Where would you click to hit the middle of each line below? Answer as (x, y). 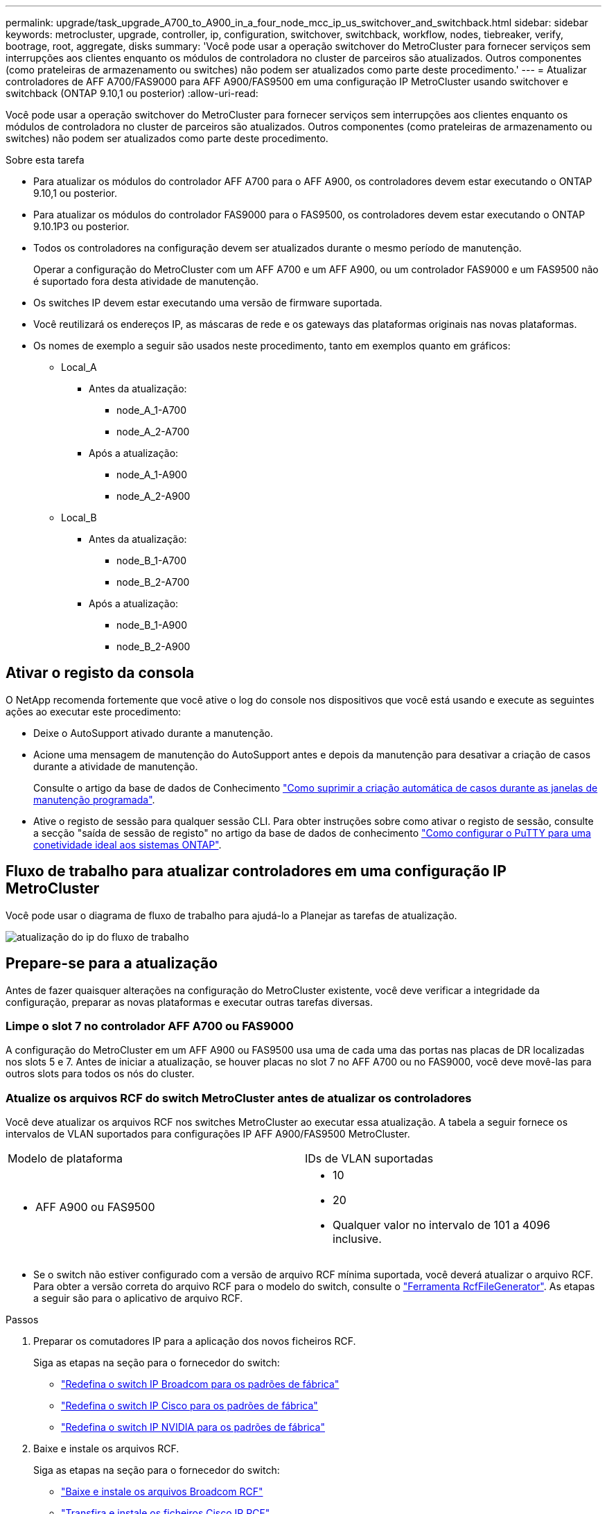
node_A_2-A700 (153, 432)
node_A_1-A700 (152, 410)
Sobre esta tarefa (45, 160)
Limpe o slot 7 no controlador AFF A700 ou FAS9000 (150, 1026)
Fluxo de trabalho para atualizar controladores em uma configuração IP (256, 871)
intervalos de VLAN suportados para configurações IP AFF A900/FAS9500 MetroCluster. (208, 1134)
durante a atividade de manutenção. (116, 766)
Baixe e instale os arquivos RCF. (106, 1449)
